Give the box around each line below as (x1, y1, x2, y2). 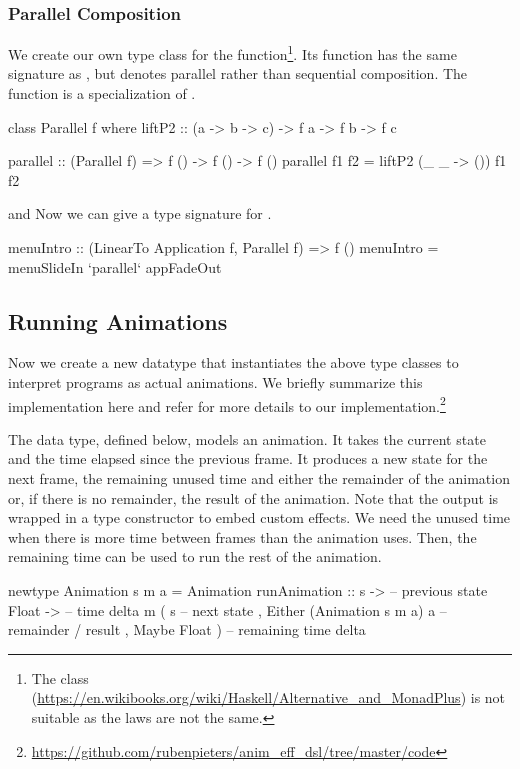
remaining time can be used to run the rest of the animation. (8, 546, 382, 567)
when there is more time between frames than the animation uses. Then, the (8, 526, 477, 547)
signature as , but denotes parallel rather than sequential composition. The (8, 63, 468, 84)
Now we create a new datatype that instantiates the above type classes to (8, 352, 459, 373)
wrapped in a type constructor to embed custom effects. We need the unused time (8, 507, 511, 528)
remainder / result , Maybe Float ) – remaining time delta (8, 619, 366, 640)
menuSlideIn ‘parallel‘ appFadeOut (8, 256, 222, 277)
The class (31, 667, 89, 688)
